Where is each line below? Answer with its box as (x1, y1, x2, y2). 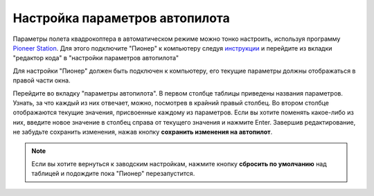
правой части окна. (12, 76, 71, 84)
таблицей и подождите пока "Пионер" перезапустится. (31, 170, 195, 178)
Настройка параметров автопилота (12, 10, 230, 26)
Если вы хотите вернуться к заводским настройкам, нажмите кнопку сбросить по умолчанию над (31, 159, 327, 168)
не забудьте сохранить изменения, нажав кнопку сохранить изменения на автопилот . (12, 128, 273, 136)
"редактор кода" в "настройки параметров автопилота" (12, 54, 179, 62)
